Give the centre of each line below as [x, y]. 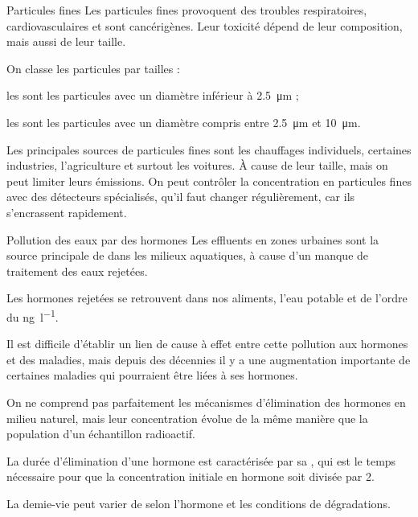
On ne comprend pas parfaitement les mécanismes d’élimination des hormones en [206, 402]
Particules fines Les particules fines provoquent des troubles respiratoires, [187, 10]
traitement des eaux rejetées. [77, 271]
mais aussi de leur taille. [66, 41]
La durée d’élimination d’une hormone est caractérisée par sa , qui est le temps [201, 460]
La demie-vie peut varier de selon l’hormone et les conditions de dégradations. [199, 503]
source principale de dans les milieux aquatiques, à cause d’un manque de [188, 255]
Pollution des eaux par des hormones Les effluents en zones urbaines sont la [193, 239]
